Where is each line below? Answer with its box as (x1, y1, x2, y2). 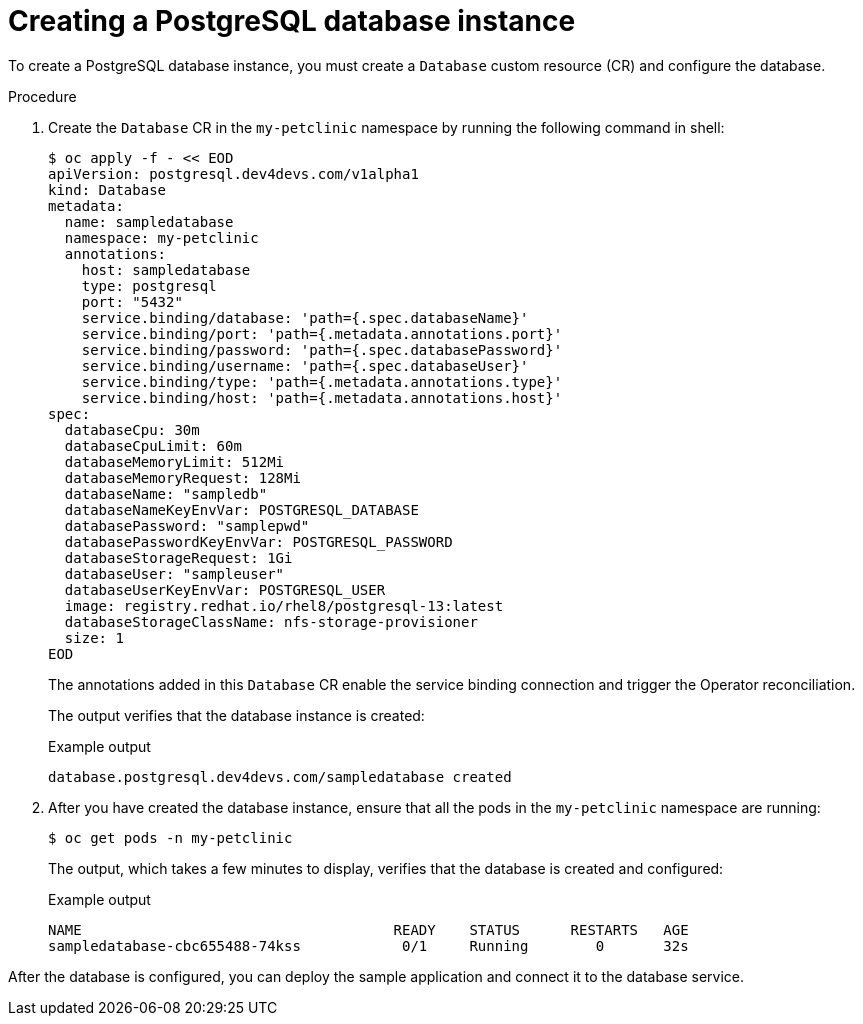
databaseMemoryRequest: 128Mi (64, 469, 301, 486)
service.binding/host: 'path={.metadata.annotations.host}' (81, 389, 563, 406)
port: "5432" (81, 293, 183, 310)
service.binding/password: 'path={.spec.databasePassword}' (81, 341, 563, 358)
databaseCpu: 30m (64, 421, 200, 438)
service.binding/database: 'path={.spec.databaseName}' (81, 309, 529, 326)
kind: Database (48, 181, 167, 198)
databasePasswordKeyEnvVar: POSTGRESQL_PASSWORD (64, 533, 453, 550)
